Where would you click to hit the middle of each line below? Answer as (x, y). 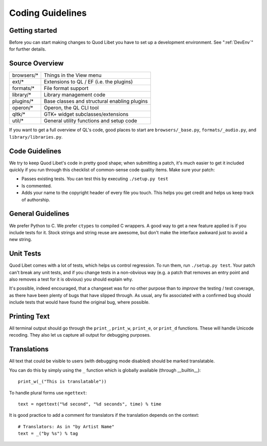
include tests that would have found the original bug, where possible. (79, 302)
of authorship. (36, 199)
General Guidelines (39, 214)
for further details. (28, 49)
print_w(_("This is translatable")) (62, 382)
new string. (21, 240)
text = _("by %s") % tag (48, 434)
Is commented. (37, 186)
